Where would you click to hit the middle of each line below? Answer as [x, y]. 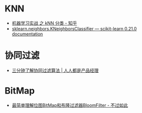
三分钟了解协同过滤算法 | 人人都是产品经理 [55, 70]
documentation [27, 34]
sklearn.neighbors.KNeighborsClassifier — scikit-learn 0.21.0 [74, 28]
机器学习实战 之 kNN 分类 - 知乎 [44, 23]
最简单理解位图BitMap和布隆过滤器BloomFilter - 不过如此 [70, 105]
